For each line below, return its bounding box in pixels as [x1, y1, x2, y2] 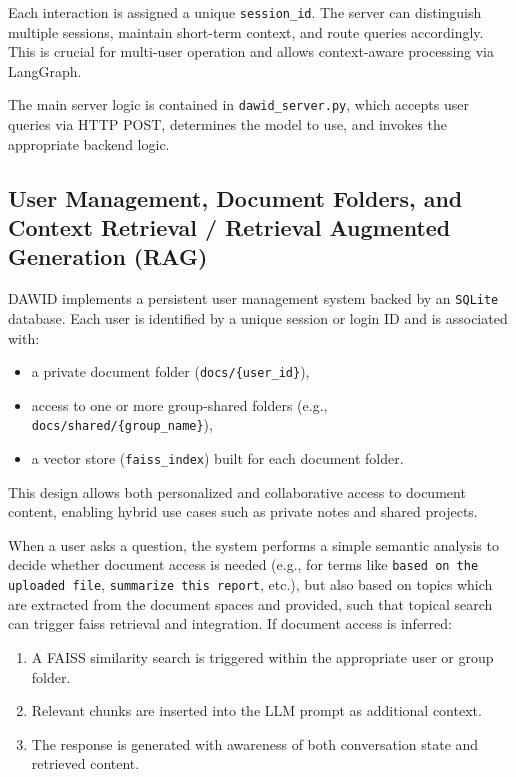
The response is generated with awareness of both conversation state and [31, 733, 479, 754]
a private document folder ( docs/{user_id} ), [31, 361, 310, 382]
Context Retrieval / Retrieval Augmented [8, 212, 451, 243]
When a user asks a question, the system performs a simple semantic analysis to [8, 534, 499, 555]
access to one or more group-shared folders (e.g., [31, 394, 328, 415]
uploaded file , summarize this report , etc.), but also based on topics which [8, 574, 493, 595]
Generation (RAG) [8, 241, 208, 272]
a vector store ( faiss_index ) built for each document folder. [31, 448, 404, 469]
